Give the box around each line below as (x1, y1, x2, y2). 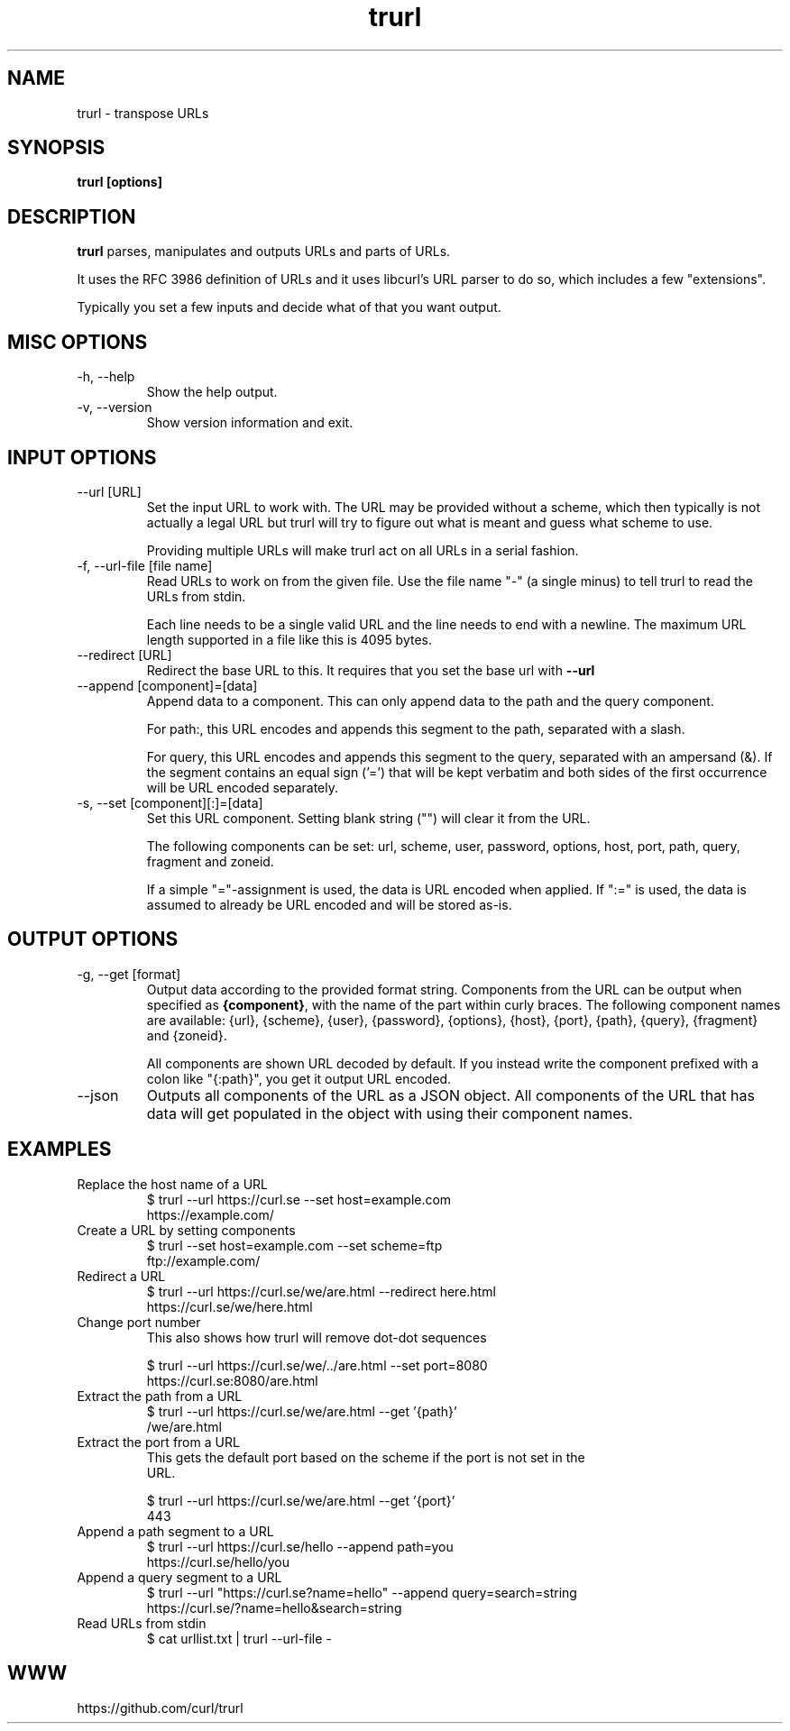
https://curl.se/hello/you (146, 1553, 290, 1570)
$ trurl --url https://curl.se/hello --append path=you (146, 1538, 454, 1554)
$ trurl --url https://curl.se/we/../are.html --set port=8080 (146, 1357, 488, 1373)
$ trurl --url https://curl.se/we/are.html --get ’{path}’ (146, 1403, 457, 1419)
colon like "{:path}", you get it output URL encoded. (146, 1070, 452, 1086)
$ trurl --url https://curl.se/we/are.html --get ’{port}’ (146, 1492, 455, 1508)
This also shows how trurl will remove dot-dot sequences (146, 1329, 487, 1345)
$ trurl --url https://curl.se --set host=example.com (146, 1191, 452, 1207)
